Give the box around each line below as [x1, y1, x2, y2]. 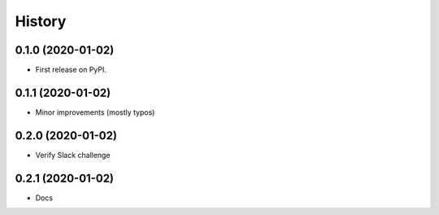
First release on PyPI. [35, 65, 107, 75]
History [15, 12, 67, 30]
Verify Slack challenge [35, 150, 111, 160]
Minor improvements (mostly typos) [35, 107, 155, 117]
